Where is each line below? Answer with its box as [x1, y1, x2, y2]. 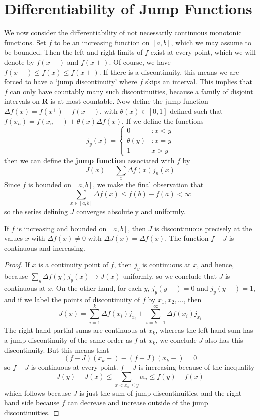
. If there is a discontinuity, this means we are [99, 66, 239, 77]
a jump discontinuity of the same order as [4, 335, 132, 345]
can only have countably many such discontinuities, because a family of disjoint [10, 86, 253, 96]
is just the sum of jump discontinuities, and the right [79, 387, 242, 398]
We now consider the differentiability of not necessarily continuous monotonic [4, 27, 242, 38]
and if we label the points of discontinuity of [4, 294, 140, 304]
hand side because [4, 397, 60, 408]
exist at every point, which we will [150, 47, 256, 57]
